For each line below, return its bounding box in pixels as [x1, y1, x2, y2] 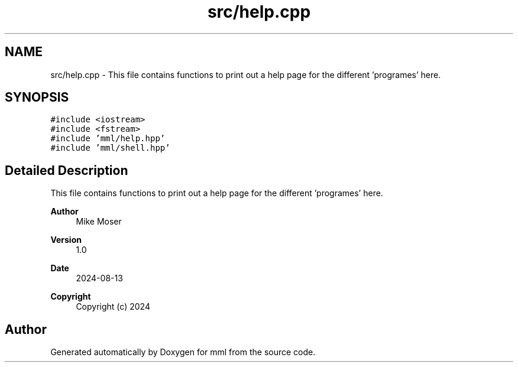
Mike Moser [76, 216, 122, 227]
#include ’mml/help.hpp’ [50, 134, 166, 144]
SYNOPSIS [5, 90, 69, 105]
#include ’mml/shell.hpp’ [50, 143, 170, 153]
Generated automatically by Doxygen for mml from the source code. [50, 347, 316, 358]
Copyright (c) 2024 [76, 301, 150, 312]
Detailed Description [5, 163, 128, 178]
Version [50, 235, 82, 245]
